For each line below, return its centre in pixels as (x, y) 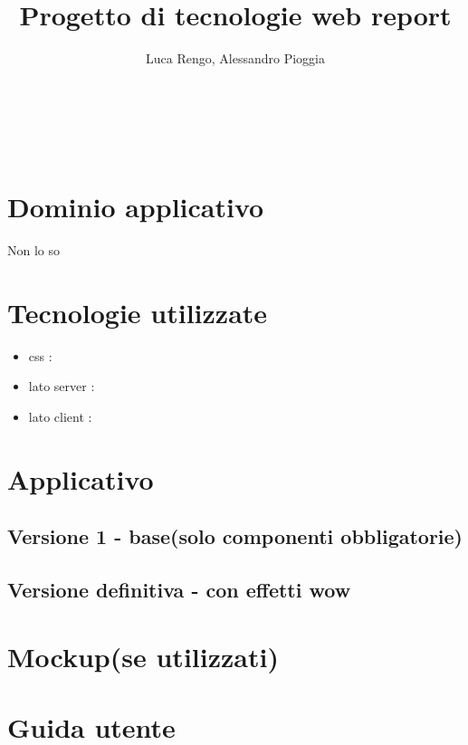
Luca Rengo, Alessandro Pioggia (235, 58)
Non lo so (34, 250)
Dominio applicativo (136, 207)
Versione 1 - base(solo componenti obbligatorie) (235, 536)
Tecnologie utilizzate (138, 312)
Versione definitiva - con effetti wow (179, 590)
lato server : (62, 386)
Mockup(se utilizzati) (143, 656)
